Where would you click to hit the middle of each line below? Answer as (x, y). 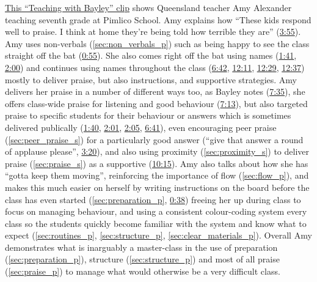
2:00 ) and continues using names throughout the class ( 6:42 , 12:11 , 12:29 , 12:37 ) (155, 67)
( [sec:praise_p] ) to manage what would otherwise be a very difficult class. (143, 271)
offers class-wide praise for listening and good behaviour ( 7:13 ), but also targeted (156, 103)
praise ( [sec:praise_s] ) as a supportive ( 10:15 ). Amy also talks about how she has (157, 163)
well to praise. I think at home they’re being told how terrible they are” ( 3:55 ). (153, 32)
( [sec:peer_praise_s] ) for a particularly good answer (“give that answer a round (154, 139)
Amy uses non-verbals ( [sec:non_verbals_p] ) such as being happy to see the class (157, 43)
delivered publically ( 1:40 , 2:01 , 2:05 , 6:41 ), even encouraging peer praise (141, 127)
